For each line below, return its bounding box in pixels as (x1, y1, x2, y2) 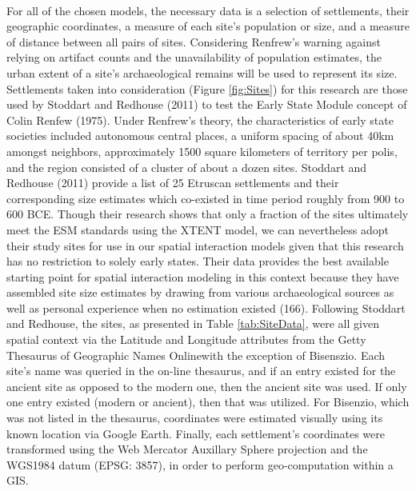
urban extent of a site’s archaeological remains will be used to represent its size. (6, 64, 398, 81)
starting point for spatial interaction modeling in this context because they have (6, 268, 399, 285)
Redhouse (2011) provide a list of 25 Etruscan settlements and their (6, 174, 339, 191)
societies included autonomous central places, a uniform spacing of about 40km (6, 127, 394, 144)
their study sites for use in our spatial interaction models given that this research (6, 237, 404, 253)
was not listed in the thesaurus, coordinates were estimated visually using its (6, 409, 383, 426)
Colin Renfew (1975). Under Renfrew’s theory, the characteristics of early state (6, 111, 394, 128)
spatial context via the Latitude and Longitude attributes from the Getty (6, 331, 366, 348)
